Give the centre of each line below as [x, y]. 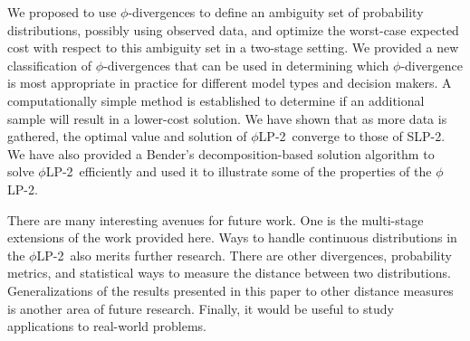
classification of [50, 65]
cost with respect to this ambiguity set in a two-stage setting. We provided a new [233, 47]
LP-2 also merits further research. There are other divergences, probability [244, 255]
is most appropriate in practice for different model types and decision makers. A [230, 83]
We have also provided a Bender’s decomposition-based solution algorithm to [221, 153]
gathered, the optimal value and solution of [127, 136]
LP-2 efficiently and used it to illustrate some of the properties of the [239, 171]
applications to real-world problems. [107, 326]
